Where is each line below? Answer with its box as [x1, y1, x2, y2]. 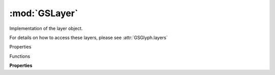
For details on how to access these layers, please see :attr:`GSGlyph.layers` [9, 34, 168, 41]
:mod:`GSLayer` [9, 8, 78, 19]
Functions [9, 53, 31, 59]
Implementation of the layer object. [9, 25, 83, 31]
